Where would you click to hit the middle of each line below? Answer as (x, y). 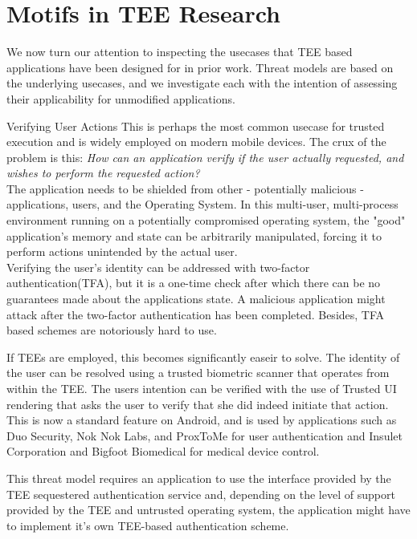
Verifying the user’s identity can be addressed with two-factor (158, 267)
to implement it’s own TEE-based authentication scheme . (148, 525)
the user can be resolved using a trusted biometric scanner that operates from (198, 373)
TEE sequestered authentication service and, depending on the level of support (201, 494)
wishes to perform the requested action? (103, 173)
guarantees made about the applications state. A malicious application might (196, 299)
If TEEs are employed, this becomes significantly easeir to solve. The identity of (203, 357)
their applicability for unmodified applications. (121, 98)
